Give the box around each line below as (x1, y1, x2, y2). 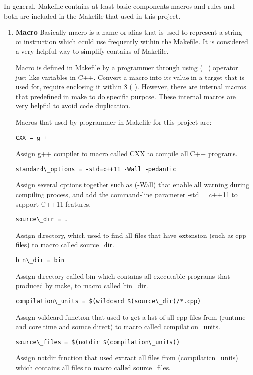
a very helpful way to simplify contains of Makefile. (15, 46, 169, 56)
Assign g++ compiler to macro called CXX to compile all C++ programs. (15, 148, 238, 158)
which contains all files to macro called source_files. (15, 362, 171, 372)
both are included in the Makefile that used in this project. (4, 10, 181, 20)
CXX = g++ (15, 134, 47, 141)
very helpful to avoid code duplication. (15, 100, 131, 111)
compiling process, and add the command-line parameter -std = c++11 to (15, 189, 238, 199)
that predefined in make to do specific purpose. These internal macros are (15, 91, 236, 101)
